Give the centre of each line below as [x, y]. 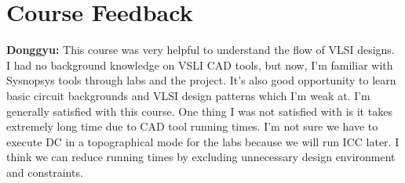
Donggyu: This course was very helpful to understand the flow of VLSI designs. [201, 50]
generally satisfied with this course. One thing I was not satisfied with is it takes [199, 111]
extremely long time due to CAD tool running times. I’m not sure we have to [192, 126]
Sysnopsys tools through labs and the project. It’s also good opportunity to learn [201, 80]
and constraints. [45, 172]
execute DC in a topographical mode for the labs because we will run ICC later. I [203, 141]
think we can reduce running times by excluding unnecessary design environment [201, 157]
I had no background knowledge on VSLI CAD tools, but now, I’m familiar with [200, 65]
